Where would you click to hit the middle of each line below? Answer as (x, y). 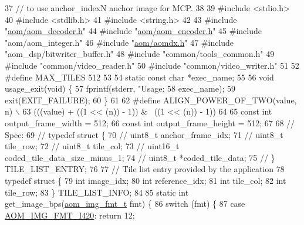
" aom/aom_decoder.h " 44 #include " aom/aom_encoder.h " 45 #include (133, 31)
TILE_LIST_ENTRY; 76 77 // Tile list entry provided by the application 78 (145, 169)
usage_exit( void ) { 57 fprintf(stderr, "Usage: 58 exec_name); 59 (120, 88)
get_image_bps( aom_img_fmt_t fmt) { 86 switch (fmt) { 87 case (125, 204)
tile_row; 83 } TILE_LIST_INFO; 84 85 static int (97, 192)
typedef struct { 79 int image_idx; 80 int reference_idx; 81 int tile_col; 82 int (146, 180)
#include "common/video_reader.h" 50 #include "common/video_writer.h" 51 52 (152, 65)
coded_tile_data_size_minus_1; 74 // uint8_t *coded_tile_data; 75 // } (140, 157)
